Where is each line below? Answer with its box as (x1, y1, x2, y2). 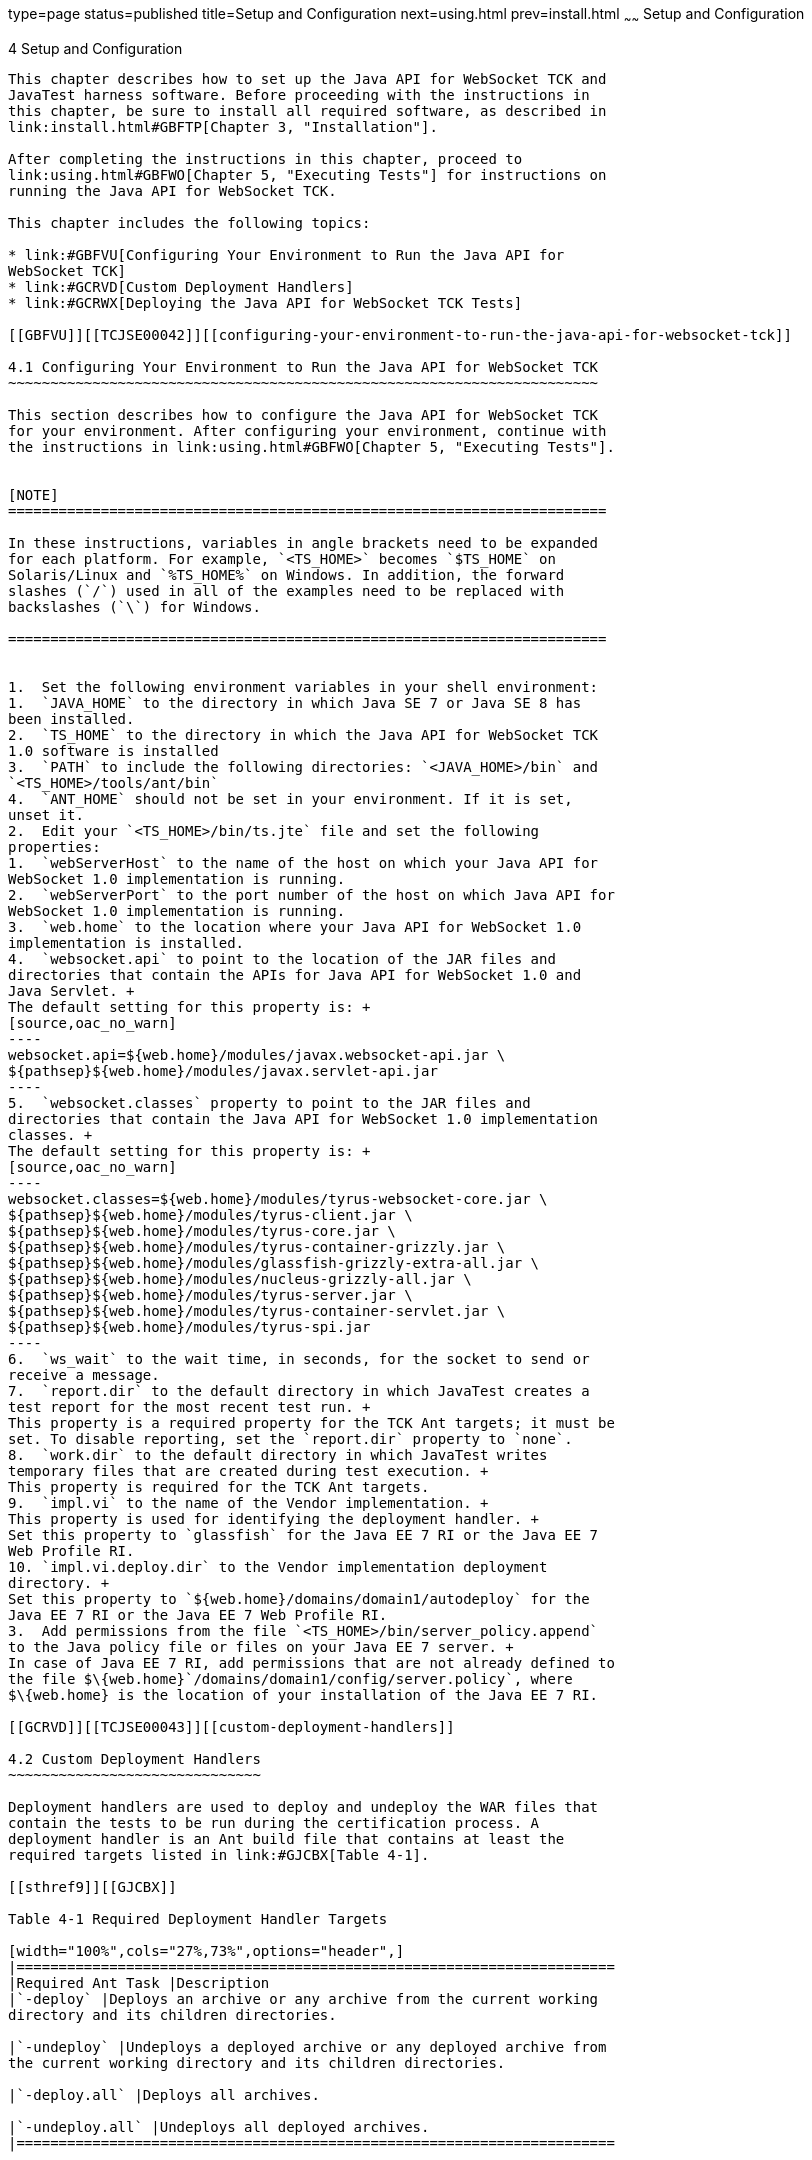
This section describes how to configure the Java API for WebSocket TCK (8, 406, 599, 423)
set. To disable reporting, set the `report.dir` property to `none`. (8, 1430, 573, 1447)
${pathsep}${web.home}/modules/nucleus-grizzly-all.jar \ (8, 1270, 472, 1287)
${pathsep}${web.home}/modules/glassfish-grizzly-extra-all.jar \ (8, 1254, 540, 1271)
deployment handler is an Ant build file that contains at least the (8, 1830, 565, 1847)
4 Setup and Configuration (8, 39, 183, 57)
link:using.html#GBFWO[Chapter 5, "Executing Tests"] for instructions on (8, 166, 607, 183)
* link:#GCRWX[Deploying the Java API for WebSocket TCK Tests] (8, 294, 523, 311)
